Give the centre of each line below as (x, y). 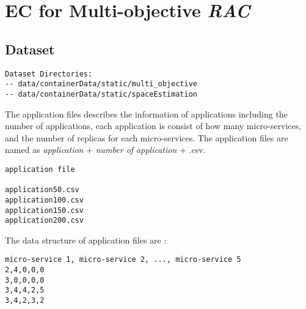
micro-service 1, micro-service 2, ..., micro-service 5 (123, 260)
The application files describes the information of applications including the (146, 114)
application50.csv (42, 190)
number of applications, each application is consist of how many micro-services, (153, 126)
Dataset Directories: (49, 74)
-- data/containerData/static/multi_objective (101, 84)
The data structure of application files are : (86, 240)
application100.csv (44, 200)
